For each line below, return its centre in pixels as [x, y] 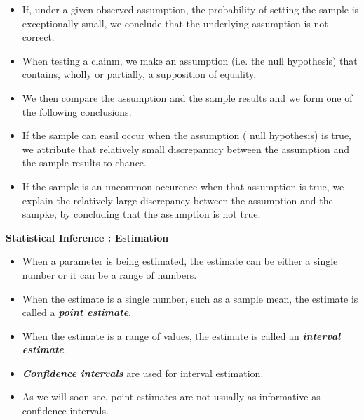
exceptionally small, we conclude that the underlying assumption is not [175, 23]
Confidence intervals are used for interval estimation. [143, 373]
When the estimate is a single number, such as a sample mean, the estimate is [190, 298]
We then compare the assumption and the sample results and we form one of [187, 97]
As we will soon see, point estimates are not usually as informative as [171, 396]
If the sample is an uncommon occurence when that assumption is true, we [183, 186]
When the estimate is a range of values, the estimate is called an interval [181, 335]
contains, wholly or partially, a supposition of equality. [139, 74]
